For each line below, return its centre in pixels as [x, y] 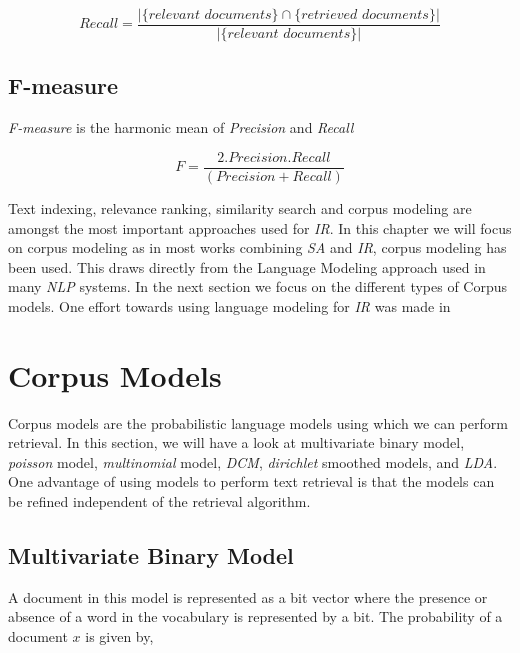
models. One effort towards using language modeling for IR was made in [229, 305]
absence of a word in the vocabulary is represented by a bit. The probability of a [255, 616]
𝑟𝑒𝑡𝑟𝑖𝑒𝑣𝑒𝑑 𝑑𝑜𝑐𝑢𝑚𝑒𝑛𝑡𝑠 [365, 15]
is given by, [119, 635]
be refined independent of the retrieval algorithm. [159, 500]
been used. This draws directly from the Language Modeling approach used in [247, 266]
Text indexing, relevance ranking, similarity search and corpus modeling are [240, 207]
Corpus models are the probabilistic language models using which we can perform [258, 422]
